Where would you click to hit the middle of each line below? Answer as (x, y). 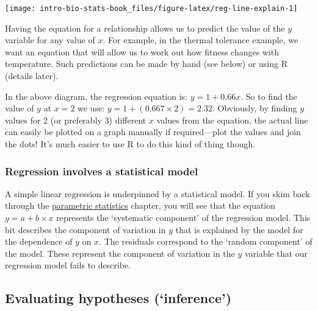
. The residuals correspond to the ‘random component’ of (206, 241)
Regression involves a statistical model (102, 171)
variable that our (276, 253)
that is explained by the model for (239, 229)
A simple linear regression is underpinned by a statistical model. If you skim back (157, 193)
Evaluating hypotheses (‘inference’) (118, 298)
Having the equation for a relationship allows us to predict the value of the (145, 28)
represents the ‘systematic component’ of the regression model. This (183, 217)
